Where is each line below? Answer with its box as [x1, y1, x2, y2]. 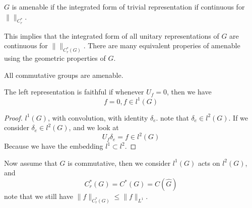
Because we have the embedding [4, 141, 103, 151]
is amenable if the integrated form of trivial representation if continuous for [12, 2, 245, 12]
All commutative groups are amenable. [4, 69, 123, 80]
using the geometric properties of [4, 53, 106, 63]
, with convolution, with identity [47, 112, 148, 123]
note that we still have [4, 191, 73, 201]
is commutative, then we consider [68, 157, 171, 168]
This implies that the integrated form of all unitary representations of [4, 30, 219, 41]
